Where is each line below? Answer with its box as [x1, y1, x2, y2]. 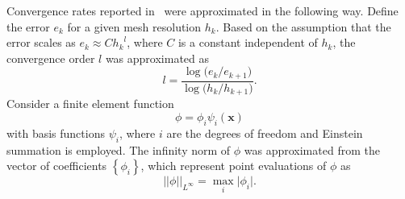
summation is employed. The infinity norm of [6, 141, 231, 158]
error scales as [6, 34, 76, 51]
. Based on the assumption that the [215, 18, 391, 35]
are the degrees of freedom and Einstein [166, 124, 363, 141]
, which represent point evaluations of [140, 157, 327, 174]
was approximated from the [244, 141, 380, 158]
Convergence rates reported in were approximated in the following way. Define [6, 2, 399, 19]
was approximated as [105, 49, 210, 66]
